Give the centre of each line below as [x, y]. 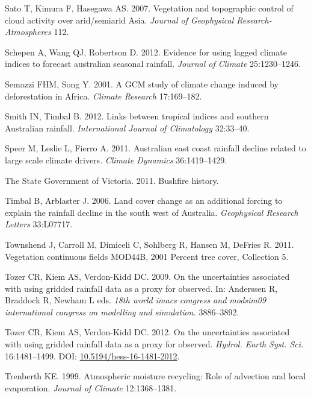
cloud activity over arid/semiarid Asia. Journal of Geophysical [119, 20]
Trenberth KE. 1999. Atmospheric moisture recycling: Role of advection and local [155, 376]
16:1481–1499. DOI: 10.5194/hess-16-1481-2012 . [92, 355]
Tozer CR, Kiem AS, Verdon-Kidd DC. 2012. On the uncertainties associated [147, 332]
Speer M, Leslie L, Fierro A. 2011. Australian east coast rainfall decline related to [155, 148]
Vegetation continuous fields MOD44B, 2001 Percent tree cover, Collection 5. [147, 256]
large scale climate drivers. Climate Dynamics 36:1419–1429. [116, 160]
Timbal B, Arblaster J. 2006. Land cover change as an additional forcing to [144, 201]
